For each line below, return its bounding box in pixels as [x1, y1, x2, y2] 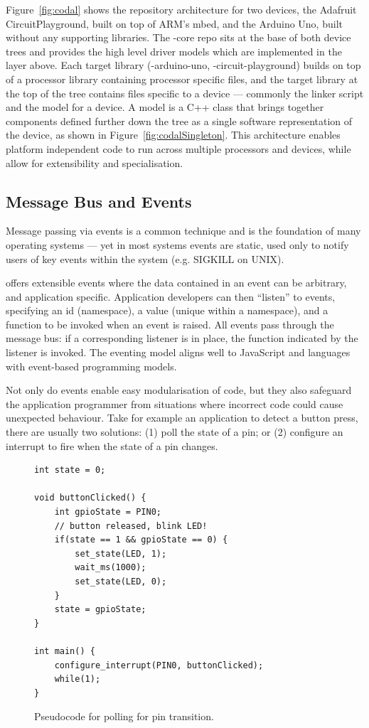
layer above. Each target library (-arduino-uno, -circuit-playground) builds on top [6, 58, 361, 73]
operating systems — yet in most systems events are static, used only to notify [6, 237, 349, 252]
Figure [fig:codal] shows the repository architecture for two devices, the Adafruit [6, 2, 357, 16]
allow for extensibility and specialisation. [6, 155, 183, 170]
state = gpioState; [54, 604, 146, 615]
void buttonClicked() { [34, 493, 146, 503]
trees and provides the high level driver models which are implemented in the [6, 43, 342, 58]
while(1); [54, 674, 101, 685]
